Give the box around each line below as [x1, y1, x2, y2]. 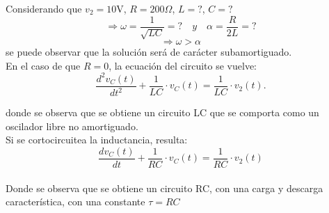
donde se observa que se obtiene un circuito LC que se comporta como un [6, 105, 319, 120]
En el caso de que [6, 58, 81, 72]
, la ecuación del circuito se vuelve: [109, 58, 257, 72]
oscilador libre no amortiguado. [6, 118, 138, 133]
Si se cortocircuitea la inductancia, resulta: [6, 132, 188, 147]
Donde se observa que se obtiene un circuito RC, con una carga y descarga [6, 180, 323, 195]
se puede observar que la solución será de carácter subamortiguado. [6, 45, 292, 59]
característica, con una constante [6, 194, 145, 209]
